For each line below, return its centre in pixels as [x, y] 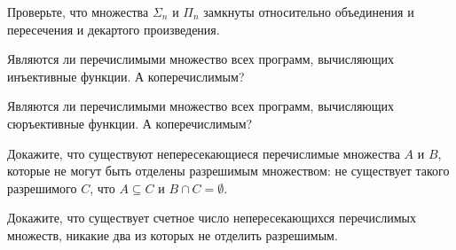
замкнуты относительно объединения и [309, 12]
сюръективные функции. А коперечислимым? [130, 123]
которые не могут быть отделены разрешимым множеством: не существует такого [228, 171]
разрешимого [42, 187]
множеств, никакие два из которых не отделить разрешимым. [173, 234]
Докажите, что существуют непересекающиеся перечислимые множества [204, 153]
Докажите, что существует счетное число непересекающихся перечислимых [212, 218]
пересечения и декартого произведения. [114, 29]
